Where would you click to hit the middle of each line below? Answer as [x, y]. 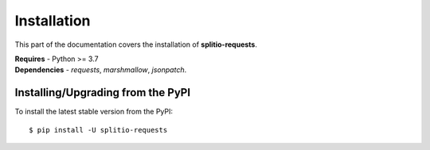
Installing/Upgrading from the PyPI [103, 92]
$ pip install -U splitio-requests [98, 130]
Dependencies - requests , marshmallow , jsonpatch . [101, 70]
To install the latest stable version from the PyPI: [94, 112]
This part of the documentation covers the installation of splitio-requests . [136, 44]
